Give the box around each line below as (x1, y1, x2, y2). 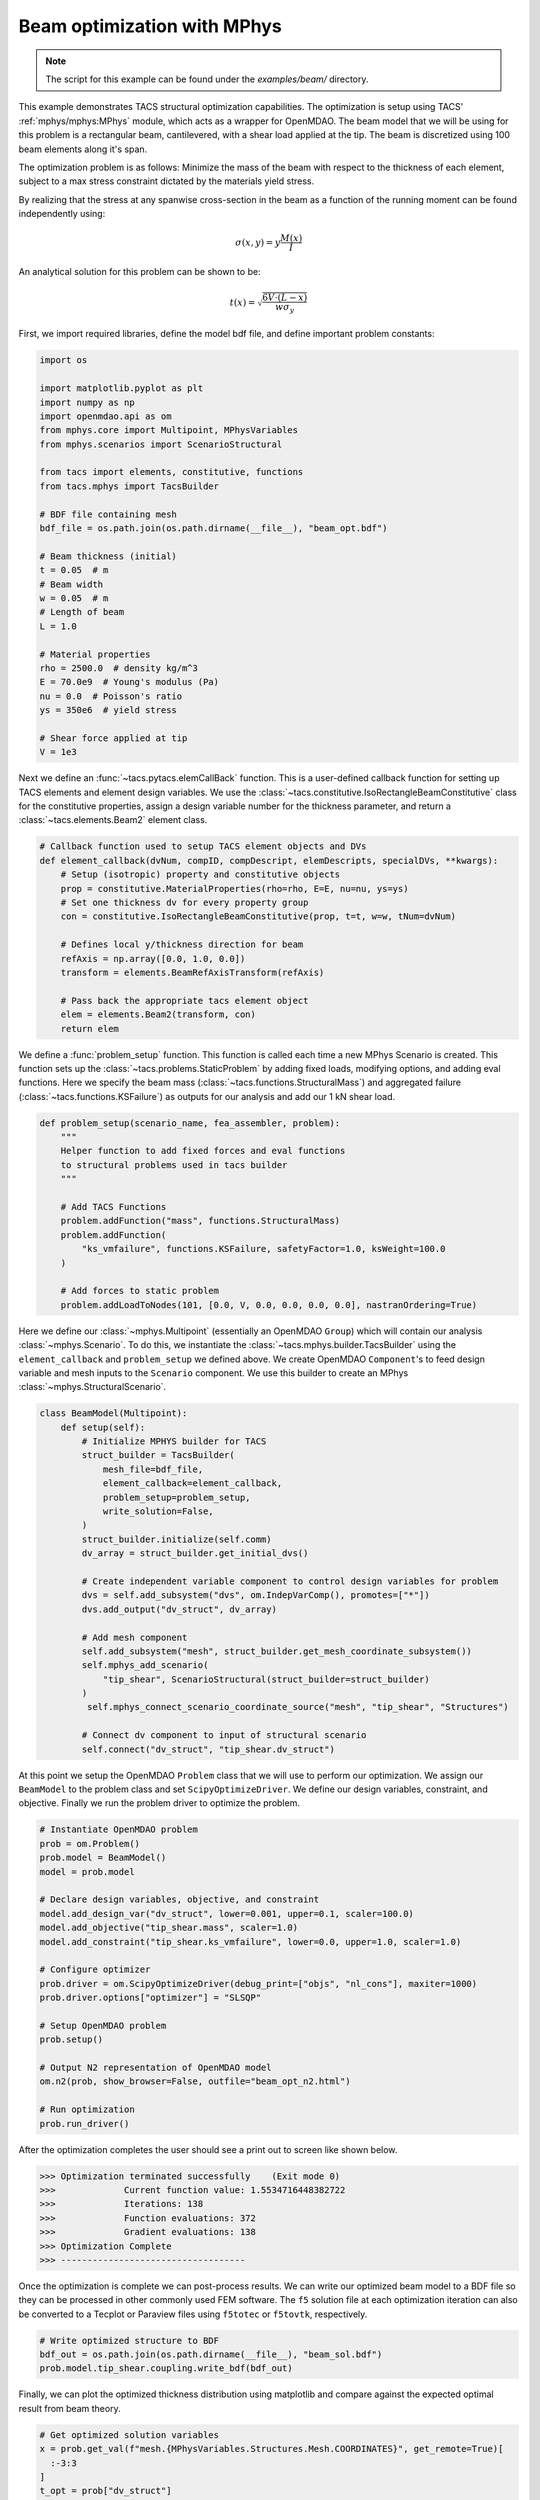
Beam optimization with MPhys (18, 15, 282, 37)
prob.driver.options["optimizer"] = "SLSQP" (39, 1992, 262, 2004)
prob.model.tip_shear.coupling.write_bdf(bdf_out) (39, 2363, 294, 2374)
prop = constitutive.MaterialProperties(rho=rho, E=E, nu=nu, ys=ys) (60, 883, 409, 894)
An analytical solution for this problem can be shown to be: (18, 266, 261, 278)
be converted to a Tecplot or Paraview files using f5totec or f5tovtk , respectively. (18, 2308, 368, 2320)
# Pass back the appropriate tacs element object (60, 995, 309, 1006)
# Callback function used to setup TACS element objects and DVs (39, 841, 367, 852)
